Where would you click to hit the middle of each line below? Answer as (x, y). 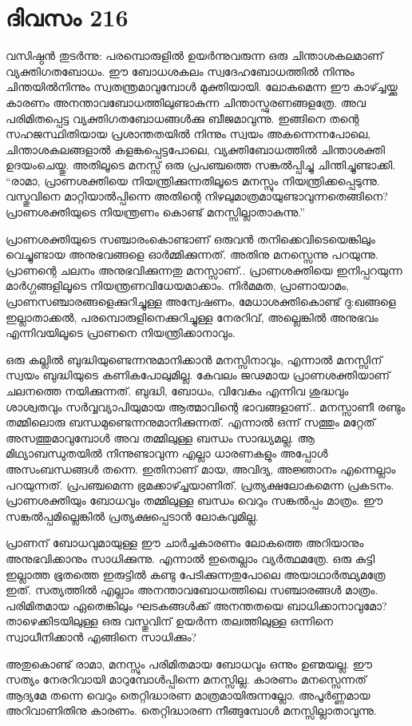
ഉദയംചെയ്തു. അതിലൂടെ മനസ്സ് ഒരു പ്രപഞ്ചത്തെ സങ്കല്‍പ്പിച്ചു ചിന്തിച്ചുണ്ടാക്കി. (201, 165)
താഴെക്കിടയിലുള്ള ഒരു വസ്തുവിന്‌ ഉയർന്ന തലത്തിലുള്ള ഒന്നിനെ (169, 621)
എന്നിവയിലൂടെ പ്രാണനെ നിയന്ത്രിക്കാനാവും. (121, 333)
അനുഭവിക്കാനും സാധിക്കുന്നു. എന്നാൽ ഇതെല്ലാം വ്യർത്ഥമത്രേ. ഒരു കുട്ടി (190, 558)
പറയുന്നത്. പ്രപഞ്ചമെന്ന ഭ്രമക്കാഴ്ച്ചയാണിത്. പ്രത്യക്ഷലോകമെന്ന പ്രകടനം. (200, 484)
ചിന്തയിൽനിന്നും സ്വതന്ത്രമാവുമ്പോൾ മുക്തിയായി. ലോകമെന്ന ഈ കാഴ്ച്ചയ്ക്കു (202, 87)
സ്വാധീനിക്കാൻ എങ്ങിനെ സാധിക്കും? (101, 636)
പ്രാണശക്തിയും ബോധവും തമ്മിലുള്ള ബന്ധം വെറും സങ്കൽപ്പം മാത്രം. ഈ (194, 500)
